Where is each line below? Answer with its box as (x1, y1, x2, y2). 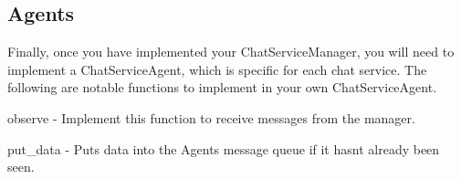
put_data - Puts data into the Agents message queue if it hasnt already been (7, 139, 440, 158)
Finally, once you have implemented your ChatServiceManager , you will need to (7, 42, 455, 61)
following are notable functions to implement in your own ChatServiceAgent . (7, 78, 437, 97)
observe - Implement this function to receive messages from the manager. (7, 108, 415, 127)
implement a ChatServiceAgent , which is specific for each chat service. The (7, 59, 427, 79)
